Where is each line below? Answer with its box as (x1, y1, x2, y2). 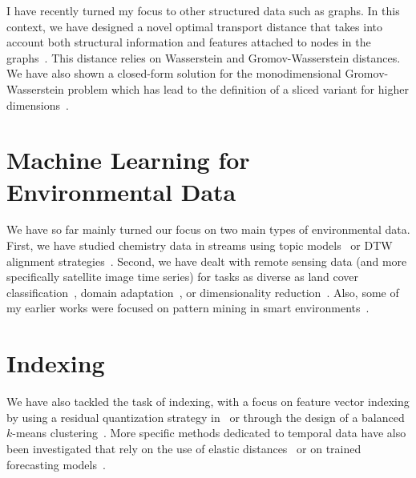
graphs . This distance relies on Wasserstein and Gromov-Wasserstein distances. (6, 49, 401, 66)
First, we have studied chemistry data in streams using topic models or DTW (6, 237, 393, 254)
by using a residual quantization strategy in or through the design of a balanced (6, 408, 405, 425)
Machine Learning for (6, 143, 250, 176)
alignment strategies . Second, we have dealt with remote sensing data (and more (6, 252, 407, 269)
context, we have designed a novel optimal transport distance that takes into (6, 18, 382, 34)
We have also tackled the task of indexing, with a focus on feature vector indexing (6, 393, 410, 410)
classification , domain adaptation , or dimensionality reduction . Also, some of (6, 283, 399, 300)
